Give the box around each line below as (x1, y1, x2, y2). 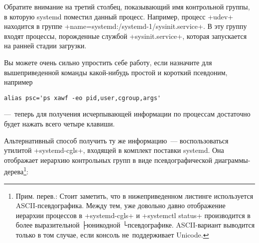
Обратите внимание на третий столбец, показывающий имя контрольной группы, (4, 1, 250, 11)
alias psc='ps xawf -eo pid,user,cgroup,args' (4, 94, 161, 102)
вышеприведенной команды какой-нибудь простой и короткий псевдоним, (4, 67, 228, 77)
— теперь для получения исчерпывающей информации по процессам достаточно (4, 109, 251, 119)
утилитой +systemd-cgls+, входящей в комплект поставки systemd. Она (4, 145, 224, 155)
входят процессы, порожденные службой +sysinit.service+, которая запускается (4, 30, 247, 41)
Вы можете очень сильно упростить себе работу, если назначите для (4, 57, 212, 67)
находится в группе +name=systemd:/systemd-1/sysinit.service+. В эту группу (4, 21, 247, 31)
